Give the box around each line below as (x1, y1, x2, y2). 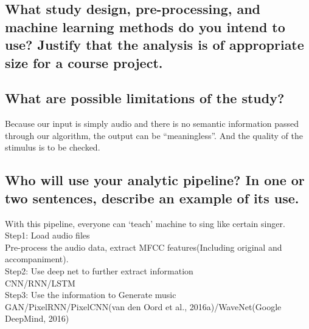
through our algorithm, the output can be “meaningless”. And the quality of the (5, 129, 303, 141)
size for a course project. (5, 53, 163, 72)
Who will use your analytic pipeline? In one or (5, 171, 305, 189)
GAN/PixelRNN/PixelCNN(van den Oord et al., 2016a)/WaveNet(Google (5, 300, 282, 313)
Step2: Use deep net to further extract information (5, 264, 193, 277)
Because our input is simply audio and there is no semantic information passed (5, 117, 299, 130)
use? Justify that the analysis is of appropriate (5, 35, 304, 54)
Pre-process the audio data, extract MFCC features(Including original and (5, 240, 282, 253)
